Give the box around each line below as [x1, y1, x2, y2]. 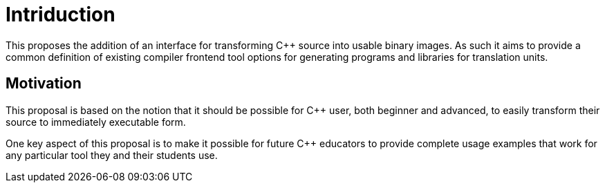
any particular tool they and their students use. [6, 149, 218, 161]
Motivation [6, 75, 82, 93]
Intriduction [6, 3, 115, 26]
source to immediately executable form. [6, 115, 186, 128]
